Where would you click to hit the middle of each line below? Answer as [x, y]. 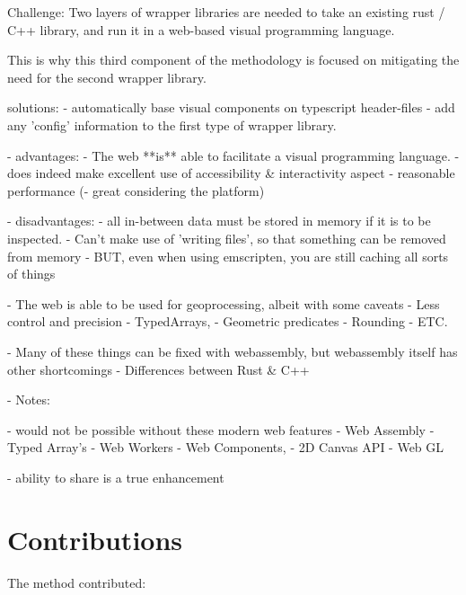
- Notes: [29, 400]
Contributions [95, 539]
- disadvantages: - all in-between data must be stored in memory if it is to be [219, 221]
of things [31, 274]
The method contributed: [77, 582]
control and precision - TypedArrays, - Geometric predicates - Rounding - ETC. [228, 321]
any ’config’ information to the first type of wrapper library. [172, 124]
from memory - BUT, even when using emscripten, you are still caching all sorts [228, 256]
